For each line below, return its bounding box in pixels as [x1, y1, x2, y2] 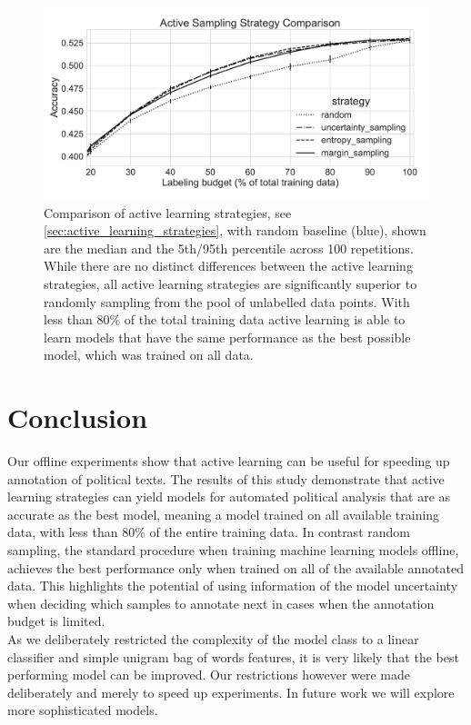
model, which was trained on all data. [44, 345, 254, 364]
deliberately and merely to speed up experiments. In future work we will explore [7, 682, 455, 701]
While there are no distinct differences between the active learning [44, 256, 413, 275]
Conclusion [7, 399, 148, 436]
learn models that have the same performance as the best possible [44, 327, 411, 346]
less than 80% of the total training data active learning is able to [44, 310, 406, 329]
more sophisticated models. [7, 700, 158, 720]
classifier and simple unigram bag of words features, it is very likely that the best [7, 647, 459, 666]
